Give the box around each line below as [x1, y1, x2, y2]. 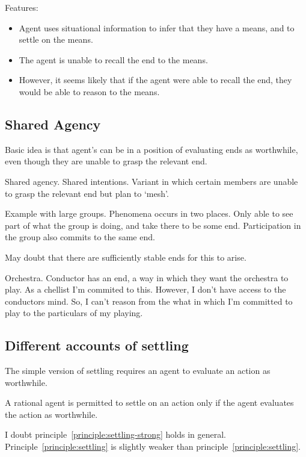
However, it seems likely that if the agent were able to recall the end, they [19, 73, 292, 86]
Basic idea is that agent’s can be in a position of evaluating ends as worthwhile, [5, 143, 298, 155]
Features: [5, 1, 38, 13]
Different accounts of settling [5, 336, 189, 355]
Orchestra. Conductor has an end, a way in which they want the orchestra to [5, 271, 289, 284]
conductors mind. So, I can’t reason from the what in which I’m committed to [5, 294, 293, 307]
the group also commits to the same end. [5, 231, 155, 243]
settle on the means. [19, 33, 93, 46]
